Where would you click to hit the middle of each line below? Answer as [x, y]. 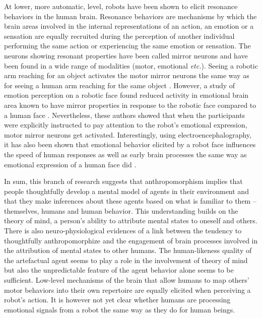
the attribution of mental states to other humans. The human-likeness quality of [128, 250]
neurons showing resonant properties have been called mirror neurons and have [126, 55]
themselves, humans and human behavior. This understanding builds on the [121, 210]
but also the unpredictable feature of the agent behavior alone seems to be [119, 270]
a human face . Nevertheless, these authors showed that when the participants [125, 115]
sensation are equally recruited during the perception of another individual [119, 36]
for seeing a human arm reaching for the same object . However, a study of [120, 85]
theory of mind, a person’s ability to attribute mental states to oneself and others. [131, 220]
